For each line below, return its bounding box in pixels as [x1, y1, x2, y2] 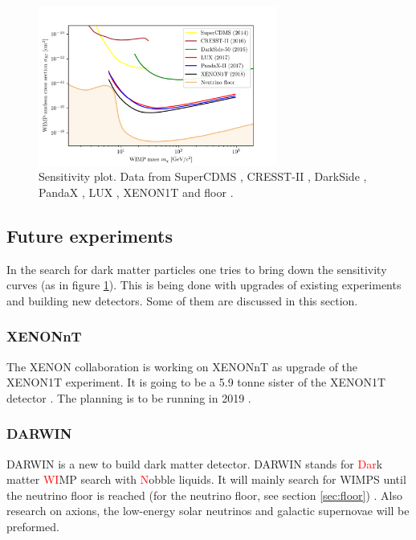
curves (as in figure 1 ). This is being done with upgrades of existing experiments [6, 276, 402, 293]
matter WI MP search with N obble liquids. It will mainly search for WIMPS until [6, 471, 406, 488]
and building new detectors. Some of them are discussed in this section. [6, 292, 358, 309]
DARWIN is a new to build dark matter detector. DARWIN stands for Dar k [6, 455, 383, 472]
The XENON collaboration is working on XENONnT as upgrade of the [6, 358, 358, 374]
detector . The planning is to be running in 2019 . [6, 389, 251, 406]
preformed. [6, 518, 59, 535]
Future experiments [6, 223, 173, 247]
